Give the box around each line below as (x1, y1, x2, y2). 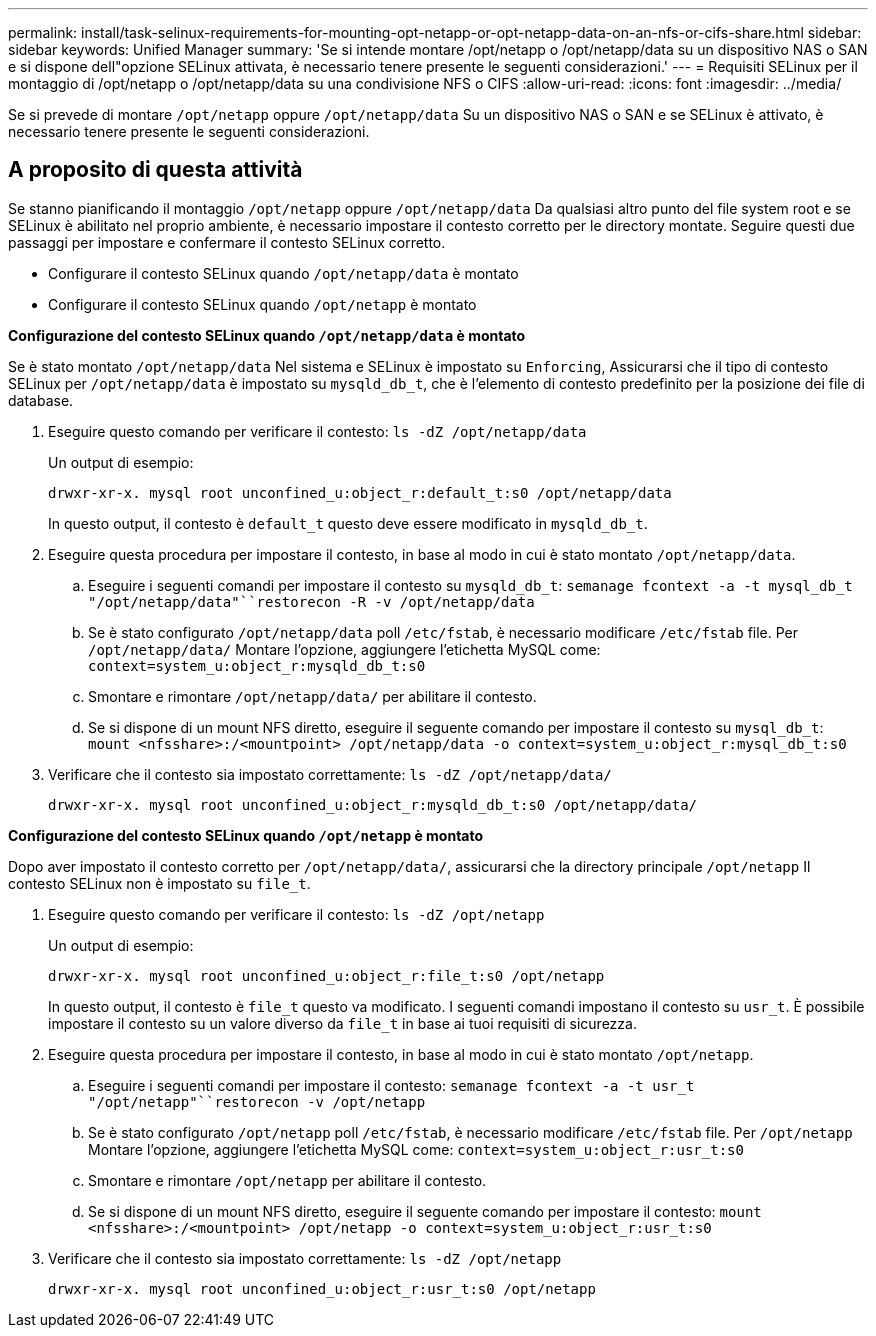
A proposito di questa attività (8, 157, 303, 183)
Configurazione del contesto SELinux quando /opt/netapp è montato (8, 826, 484, 844)
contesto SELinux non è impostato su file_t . (8, 874, 311, 892)
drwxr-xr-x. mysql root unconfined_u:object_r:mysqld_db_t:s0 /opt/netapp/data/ (48, 796, 698, 813)
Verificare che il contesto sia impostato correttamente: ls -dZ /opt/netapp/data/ (48, 765, 612, 783)
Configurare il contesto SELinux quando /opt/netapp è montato (48, 295, 477, 313)
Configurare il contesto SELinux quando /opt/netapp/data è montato (48, 264, 519, 282)
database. (8, 391, 74, 409)
